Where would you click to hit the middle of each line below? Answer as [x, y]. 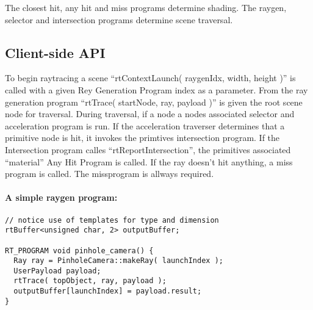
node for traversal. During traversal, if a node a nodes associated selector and [150, 114]
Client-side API [55, 52]
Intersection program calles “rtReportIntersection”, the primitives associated [148, 149]
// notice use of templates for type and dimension [112, 220]
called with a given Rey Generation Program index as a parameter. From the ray [156, 89]
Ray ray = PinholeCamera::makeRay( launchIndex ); [118, 261]
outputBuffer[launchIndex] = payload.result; [108, 291]
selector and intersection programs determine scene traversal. [119, 19]
